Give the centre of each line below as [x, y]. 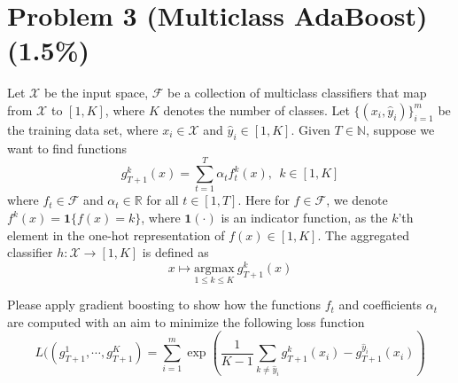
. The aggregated [363, 234]
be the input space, [96, 93]
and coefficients [380, 305]
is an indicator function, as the [304, 218]
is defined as [175, 252]
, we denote [357, 200]
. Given [311, 129]
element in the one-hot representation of [116, 234]
